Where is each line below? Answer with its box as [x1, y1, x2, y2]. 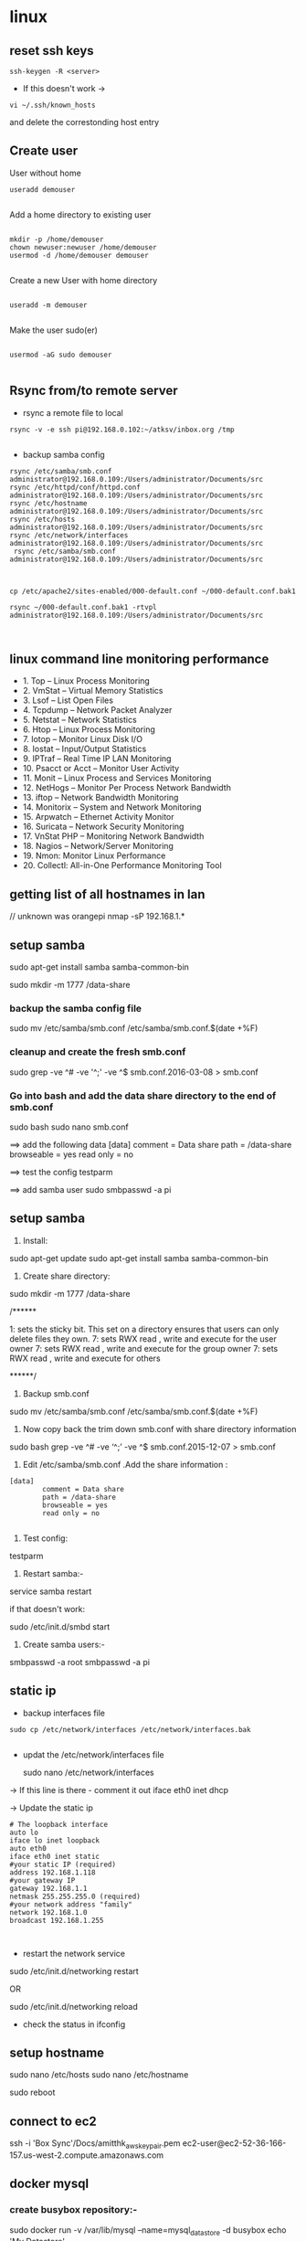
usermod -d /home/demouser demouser [9, 250, 149, 260]
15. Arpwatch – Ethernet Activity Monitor [22, 812, 175, 823]
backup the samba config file [9, 1002, 142, 1014]
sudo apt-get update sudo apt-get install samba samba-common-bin [9, 1252, 269, 1263]
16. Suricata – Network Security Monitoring [22, 821, 185, 833]
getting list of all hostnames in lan [9, 887, 206, 902]
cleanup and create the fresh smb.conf [9, 1046, 186, 1058]
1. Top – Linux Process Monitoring [22, 675, 151, 686]
